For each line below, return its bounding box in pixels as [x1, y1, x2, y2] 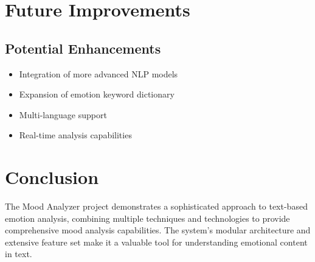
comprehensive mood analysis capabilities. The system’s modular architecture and [5, 224, 311, 236]
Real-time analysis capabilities [19, 129, 132, 141]
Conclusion [5, 165, 99, 189]
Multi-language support [19, 108, 107, 121]
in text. [5, 247, 32, 260]
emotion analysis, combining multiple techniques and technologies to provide [5, 211, 290, 224]
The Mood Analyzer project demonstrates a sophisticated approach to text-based [5, 200, 308, 213]
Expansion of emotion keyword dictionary [19, 88, 175, 101]
